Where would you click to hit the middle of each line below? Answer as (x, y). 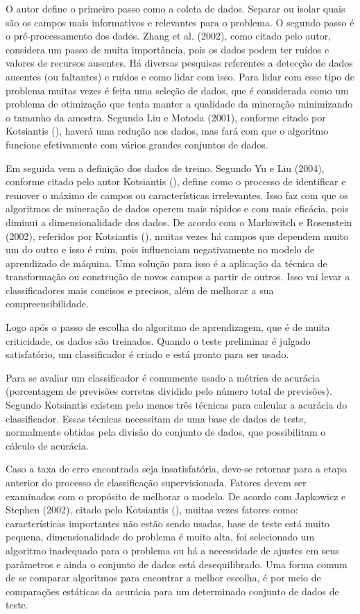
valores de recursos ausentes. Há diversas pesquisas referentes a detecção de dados (179, 63)
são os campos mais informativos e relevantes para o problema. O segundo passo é (180, 22)
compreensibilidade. (47, 304)
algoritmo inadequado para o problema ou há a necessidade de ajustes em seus (172, 550)
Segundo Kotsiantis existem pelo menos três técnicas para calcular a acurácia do (177, 405)
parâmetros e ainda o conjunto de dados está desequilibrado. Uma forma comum (177, 564)
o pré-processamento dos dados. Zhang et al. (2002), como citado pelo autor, (169, 36)
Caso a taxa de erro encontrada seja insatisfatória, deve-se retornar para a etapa (177, 469)
